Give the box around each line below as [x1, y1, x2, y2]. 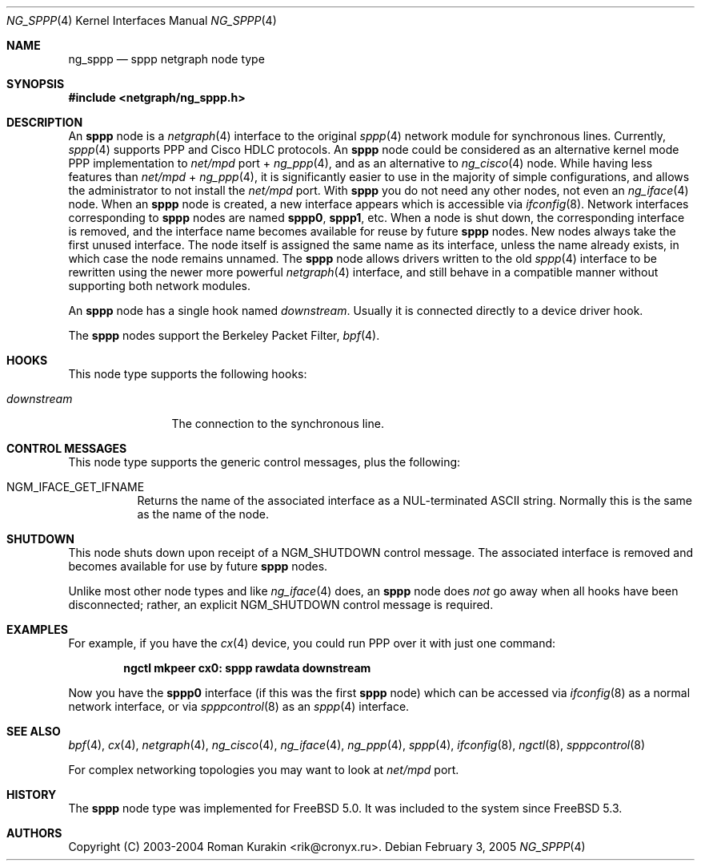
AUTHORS [6, 826, 62, 840]
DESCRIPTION [6, 115, 83, 129]
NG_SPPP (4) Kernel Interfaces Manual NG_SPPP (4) [6, 14, 277, 27]
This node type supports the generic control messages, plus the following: [68, 455, 461, 469]
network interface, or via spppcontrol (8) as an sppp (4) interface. [68, 700, 410, 713]
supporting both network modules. [68, 279, 251, 292]
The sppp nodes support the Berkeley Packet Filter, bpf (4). [68, 329, 380, 342]
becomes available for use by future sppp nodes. [68, 559, 328, 573]
